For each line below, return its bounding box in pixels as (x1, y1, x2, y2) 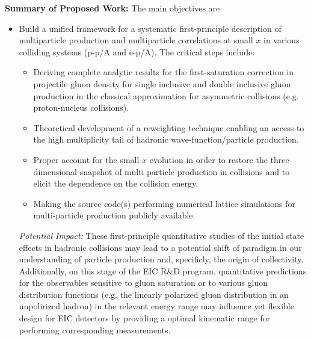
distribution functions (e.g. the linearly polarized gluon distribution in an (19, 288, 289, 300)
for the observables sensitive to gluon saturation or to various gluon (19, 276, 268, 289)
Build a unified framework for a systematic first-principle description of (19, 22, 282, 34)
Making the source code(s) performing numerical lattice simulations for (33, 197, 295, 209)
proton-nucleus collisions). (33, 101, 129, 114)
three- (270, 153, 292, 165)
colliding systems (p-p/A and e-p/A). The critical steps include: (19, 45, 255, 58)
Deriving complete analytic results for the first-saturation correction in (33, 66, 294, 78)
